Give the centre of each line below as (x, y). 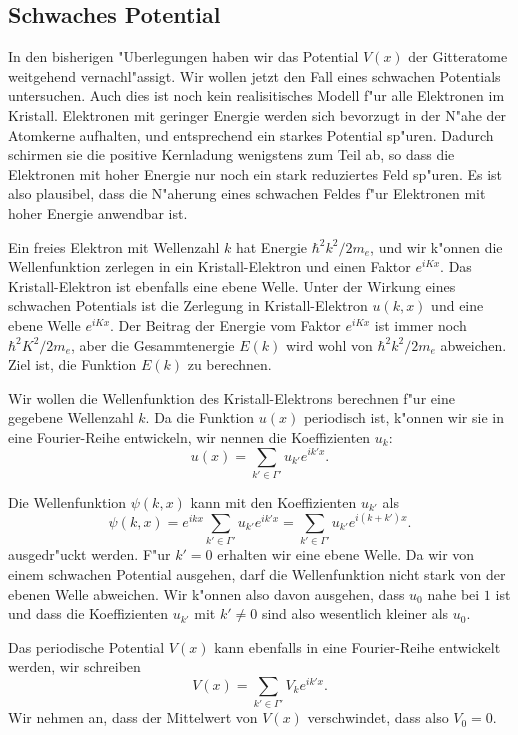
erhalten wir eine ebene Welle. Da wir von (346, 554)
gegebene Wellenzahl (71, 417)
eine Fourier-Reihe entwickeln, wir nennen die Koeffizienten (189, 436)
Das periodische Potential (86, 646)
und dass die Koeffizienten (88, 613)
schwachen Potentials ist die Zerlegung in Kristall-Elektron (188, 305)
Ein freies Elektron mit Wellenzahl (114, 246)
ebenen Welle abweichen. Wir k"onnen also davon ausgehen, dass (206, 593)
